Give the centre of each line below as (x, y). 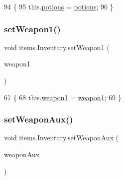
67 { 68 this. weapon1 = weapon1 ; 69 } (63, 97)
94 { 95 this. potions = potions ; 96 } (59, 6)
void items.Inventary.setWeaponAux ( (62, 138)
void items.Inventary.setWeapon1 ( (57, 47)
